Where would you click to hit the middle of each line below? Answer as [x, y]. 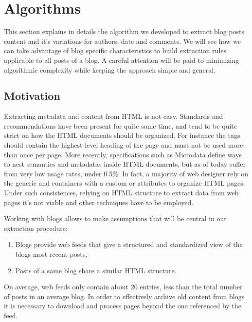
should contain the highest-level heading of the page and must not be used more [124, 145]
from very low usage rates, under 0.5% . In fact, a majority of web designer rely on [126, 173]
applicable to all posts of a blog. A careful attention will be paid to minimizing [122, 60]
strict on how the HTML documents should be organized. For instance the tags [122, 135]
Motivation [32, 96]
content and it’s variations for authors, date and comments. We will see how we [122, 41]
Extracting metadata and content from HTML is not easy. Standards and [114, 116]
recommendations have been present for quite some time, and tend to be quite [121, 125]
